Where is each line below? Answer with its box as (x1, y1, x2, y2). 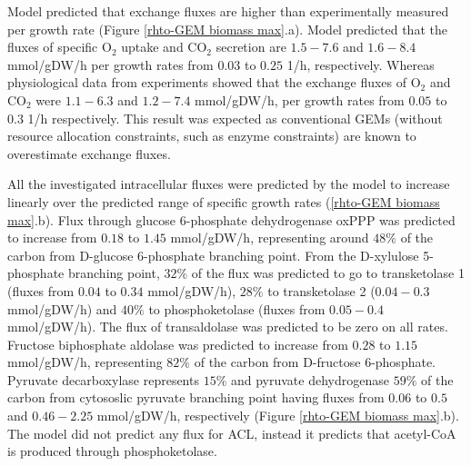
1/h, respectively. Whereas (286, 55, 435, 74)
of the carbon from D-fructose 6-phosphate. (194, 352, 436, 372)
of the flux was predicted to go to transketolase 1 (191, 263, 465, 283)
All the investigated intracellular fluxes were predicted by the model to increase (7, 174, 450, 193)
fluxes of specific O (7, 37, 112, 56)
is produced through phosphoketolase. (7, 441, 217, 461)
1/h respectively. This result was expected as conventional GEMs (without (27, 108, 443, 127)
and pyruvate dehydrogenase (230, 370, 389, 389)
